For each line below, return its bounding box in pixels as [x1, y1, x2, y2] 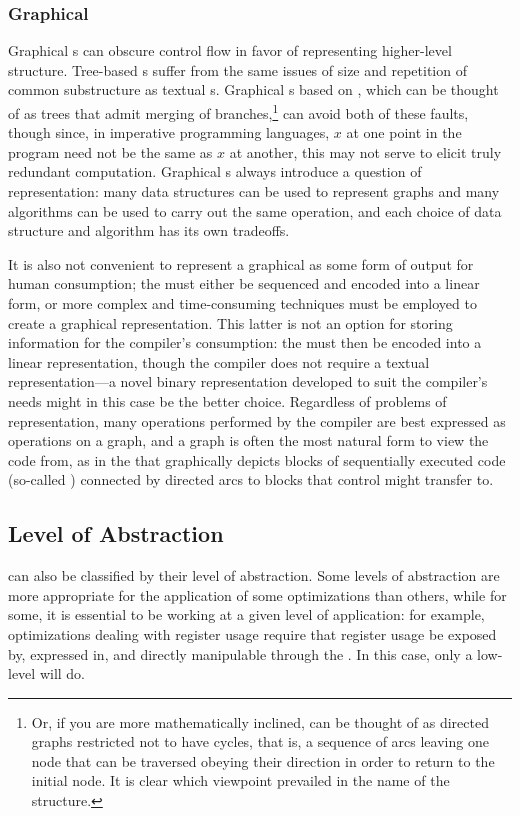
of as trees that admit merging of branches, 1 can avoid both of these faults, [8, 100, 469, 123]
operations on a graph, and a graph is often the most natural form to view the [8, 430, 489, 451]
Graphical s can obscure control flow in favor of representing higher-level [8, 40, 452, 61]
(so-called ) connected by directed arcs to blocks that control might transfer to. [8, 469, 494, 490]
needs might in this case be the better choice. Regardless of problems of [8, 390, 447, 411]
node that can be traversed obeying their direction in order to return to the [31, 750, 495, 771]
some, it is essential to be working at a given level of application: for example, [8, 604, 485, 625]
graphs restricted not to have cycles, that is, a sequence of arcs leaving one [31, 731, 489, 752]
